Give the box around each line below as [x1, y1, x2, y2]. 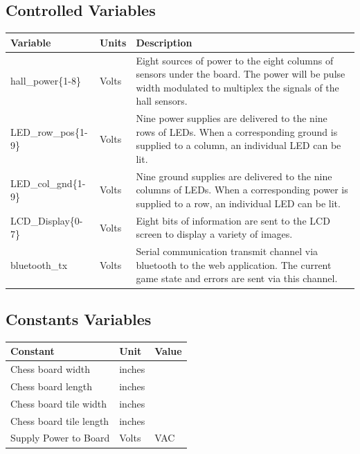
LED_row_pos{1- [10, 124, 88, 139]
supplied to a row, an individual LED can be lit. [136, 195, 341, 210]
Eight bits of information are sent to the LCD [136, 213, 330, 227]
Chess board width [10, 362, 90, 376]
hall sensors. [136, 94, 188, 108]
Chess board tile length [10, 413, 109, 428]
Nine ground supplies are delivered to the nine [136, 168, 332, 183]
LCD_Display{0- [10, 213, 83, 227]
